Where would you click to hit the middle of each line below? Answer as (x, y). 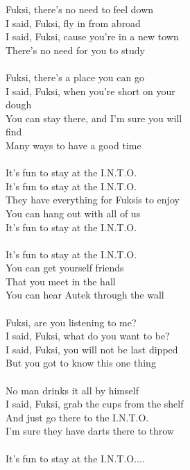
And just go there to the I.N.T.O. (77, 417)
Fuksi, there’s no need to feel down (80, 9)
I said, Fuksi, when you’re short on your (90, 91)
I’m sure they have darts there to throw (90, 431)
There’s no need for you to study (75, 50)
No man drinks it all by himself (72, 390)
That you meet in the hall (61, 281)
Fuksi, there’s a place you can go (75, 77)
